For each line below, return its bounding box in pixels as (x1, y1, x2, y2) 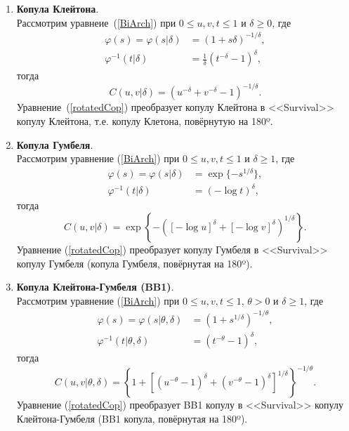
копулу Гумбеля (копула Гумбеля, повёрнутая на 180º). (16, 256, 253, 270)
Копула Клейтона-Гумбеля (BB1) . (16, 279, 174, 294)
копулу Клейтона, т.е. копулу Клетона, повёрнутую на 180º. (16, 113, 273, 128)
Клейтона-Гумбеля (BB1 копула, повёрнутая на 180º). (16, 411, 248, 426)
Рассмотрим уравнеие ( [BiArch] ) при (16, 15, 176, 29)
